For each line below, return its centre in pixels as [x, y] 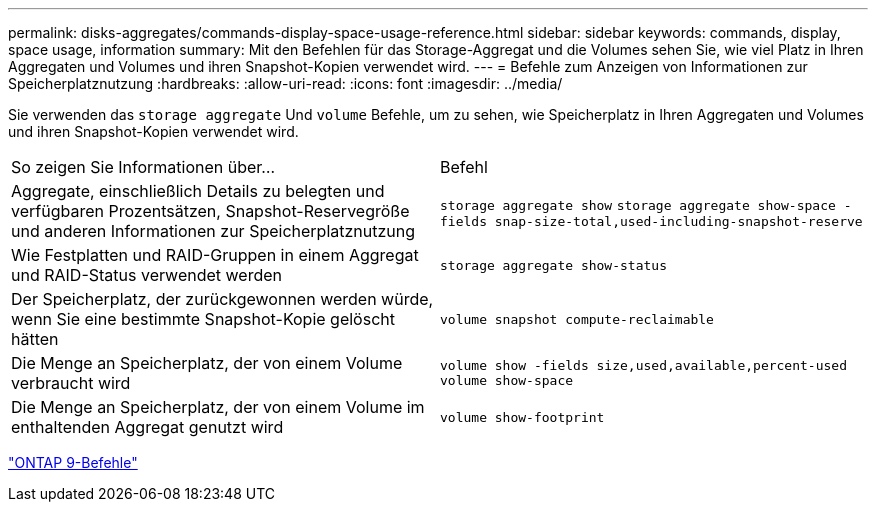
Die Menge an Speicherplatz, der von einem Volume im [218, 407]
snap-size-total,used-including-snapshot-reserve [678, 221]
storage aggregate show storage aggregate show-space [638, 205]
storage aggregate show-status [553, 265]
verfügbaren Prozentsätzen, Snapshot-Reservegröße [210, 211]
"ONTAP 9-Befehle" [73, 462]
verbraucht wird [71, 383]
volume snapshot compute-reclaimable [577, 319]
